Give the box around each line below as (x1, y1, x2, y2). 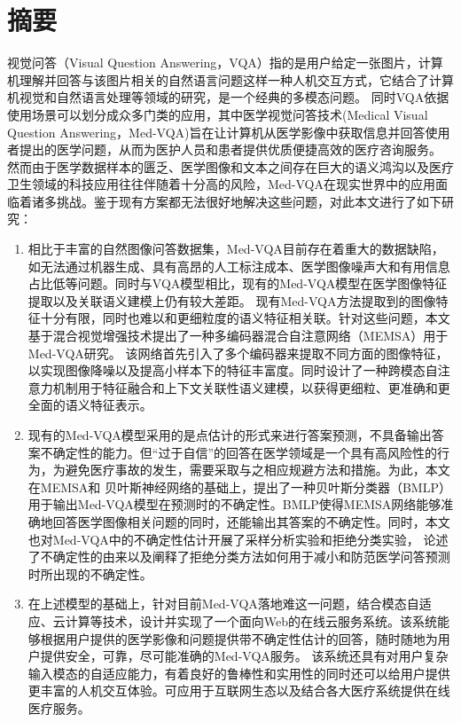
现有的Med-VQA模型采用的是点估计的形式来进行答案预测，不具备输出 (27, 426, 432, 443)
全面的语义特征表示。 (27, 396, 152, 414)
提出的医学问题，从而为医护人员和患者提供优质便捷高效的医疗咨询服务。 (19, 140, 441, 159)
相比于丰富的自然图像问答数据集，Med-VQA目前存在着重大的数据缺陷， (27, 239, 444, 258)
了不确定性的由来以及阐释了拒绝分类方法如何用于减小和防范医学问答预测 (27, 547, 450, 566)
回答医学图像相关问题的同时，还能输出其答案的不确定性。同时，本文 (52, 512, 450, 530)
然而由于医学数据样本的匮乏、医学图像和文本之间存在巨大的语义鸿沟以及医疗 (7, 157, 454, 176)
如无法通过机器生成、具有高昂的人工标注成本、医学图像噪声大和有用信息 (27, 256, 450, 275)
